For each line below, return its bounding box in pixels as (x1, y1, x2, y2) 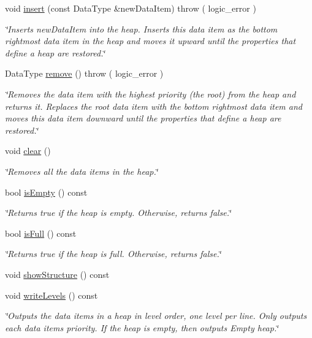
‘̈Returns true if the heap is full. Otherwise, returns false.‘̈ (5, 247, 221, 260)
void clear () (5, 144, 51, 157)
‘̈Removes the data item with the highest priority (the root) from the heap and (5, 87, 296, 100)
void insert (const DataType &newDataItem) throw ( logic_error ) (5, 2, 256, 14)
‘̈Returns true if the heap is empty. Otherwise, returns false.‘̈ (5, 206, 231, 219)
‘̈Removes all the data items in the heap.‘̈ (5, 164, 158, 177)
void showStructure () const (5, 267, 110, 280)
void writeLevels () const (5, 288, 98, 301)
